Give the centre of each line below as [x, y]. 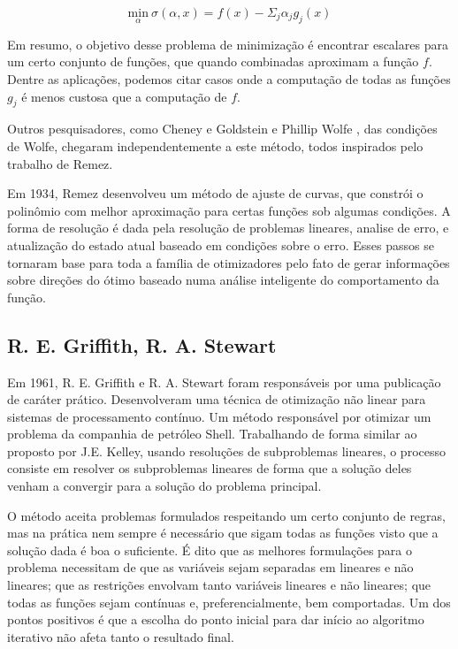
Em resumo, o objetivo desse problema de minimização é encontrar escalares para [228, 44]
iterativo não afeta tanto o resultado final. [121, 636]
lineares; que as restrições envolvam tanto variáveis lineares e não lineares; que [219, 585]
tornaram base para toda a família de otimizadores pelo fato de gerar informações [229, 262]
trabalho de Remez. [60, 163]
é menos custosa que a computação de [124, 96]
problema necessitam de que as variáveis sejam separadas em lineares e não [210, 567]
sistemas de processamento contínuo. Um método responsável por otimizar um [219, 416]
